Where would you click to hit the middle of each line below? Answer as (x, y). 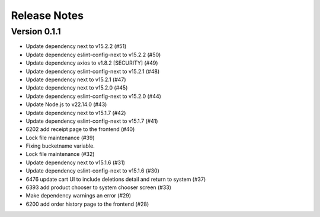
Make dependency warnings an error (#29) (79, 196)
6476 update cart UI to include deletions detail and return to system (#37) (116, 179)
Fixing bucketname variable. (60, 146)
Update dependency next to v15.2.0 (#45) (77, 88)
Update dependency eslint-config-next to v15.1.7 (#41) (92, 121)
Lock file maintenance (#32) (60, 154)
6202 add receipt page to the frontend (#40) (80, 129)
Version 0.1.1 (36, 31)
